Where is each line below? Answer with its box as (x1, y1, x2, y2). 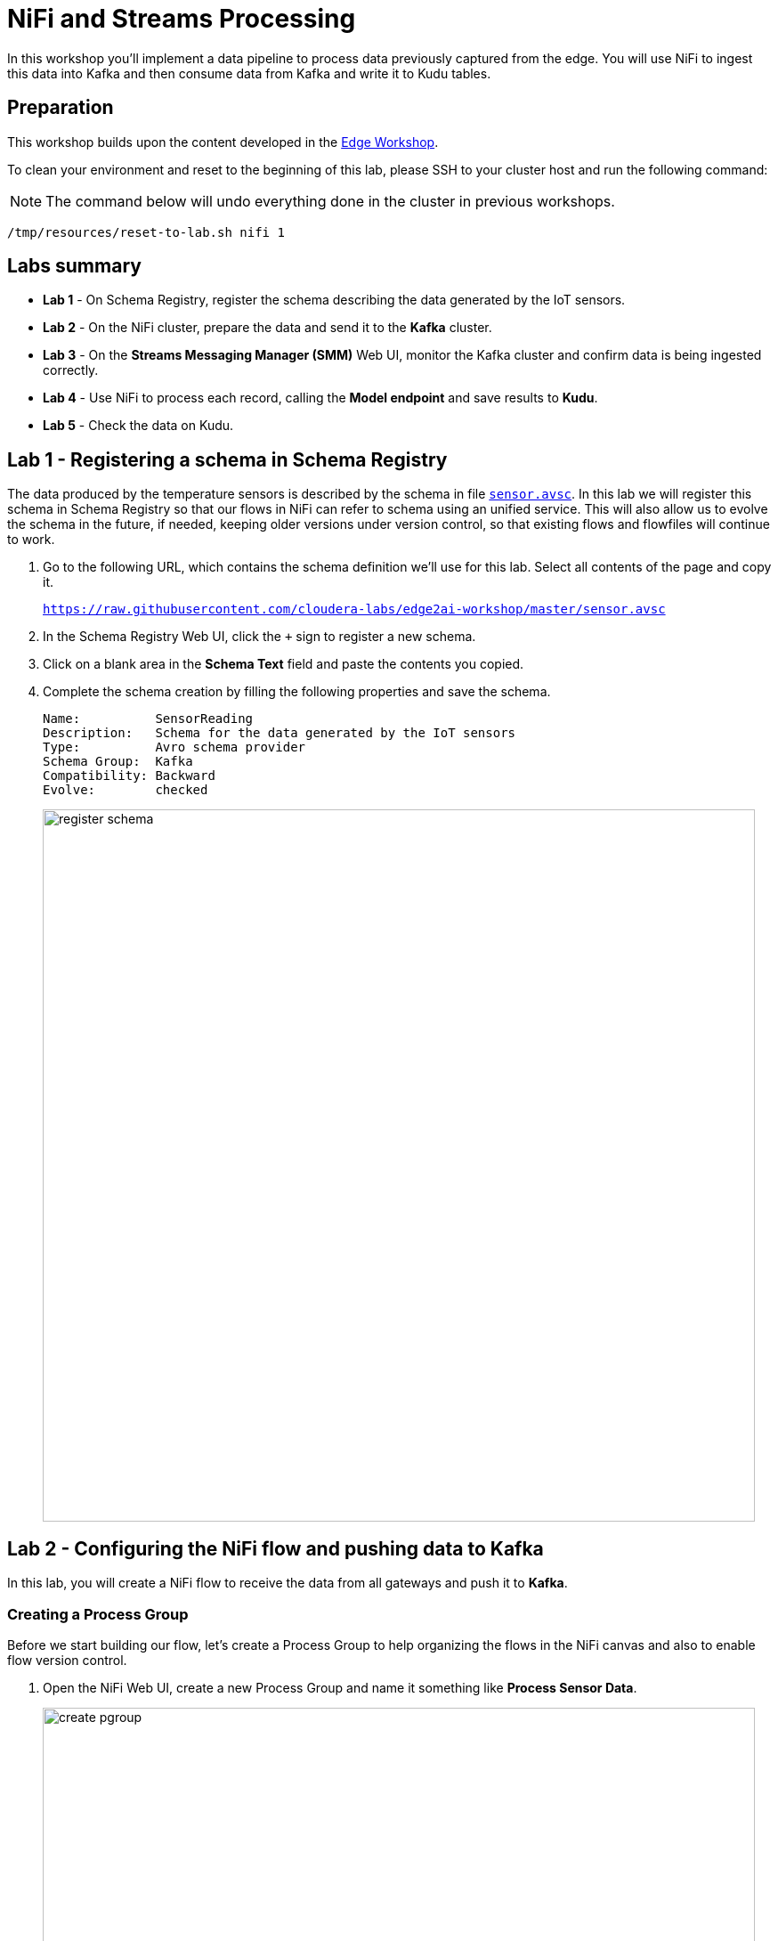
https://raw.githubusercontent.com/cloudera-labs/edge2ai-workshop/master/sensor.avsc (43, 602, 666, 617)
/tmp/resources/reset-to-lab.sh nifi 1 (7, 224, 285, 240)
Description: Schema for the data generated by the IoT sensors (43, 726, 516, 741)
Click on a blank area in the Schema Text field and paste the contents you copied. (43, 656, 524, 672)
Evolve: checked (43, 783, 208, 798)
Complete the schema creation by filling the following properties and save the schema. (43, 684, 551, 700)
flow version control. (7, 1652, 127, 1668)
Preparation (7, 96, 114, 119)
